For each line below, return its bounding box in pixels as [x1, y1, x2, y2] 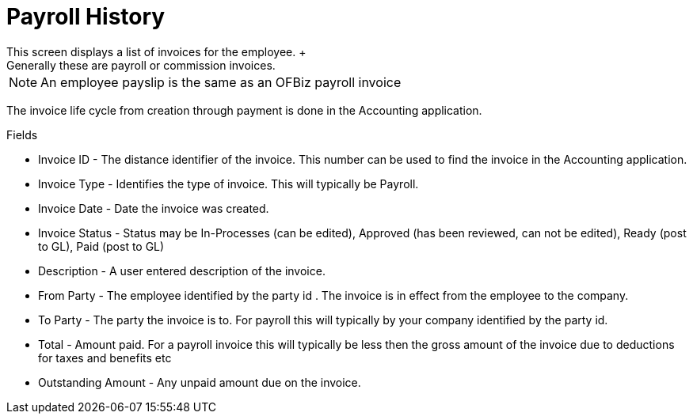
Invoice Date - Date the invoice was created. [38, 201, 269, 215]
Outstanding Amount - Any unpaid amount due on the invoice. [38, 375, 361, 389]
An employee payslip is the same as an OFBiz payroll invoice [40, 74, 402, 90]
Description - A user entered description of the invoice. [38, 263, 326, 278]
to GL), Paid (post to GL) [38, 239, 165, 253]
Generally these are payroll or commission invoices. [6, 58, 276, 72]
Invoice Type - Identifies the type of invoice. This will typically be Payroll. [38, 176, 419, 191]
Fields [6, 127, 38, 142]
